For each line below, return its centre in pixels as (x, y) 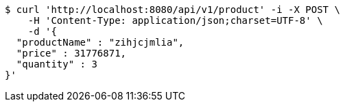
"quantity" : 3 (57, 64)
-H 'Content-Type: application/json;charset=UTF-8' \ (175, 20)
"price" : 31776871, (71, 53)
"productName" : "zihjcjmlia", (100, 42)
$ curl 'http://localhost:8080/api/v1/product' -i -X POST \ (172, 10)
